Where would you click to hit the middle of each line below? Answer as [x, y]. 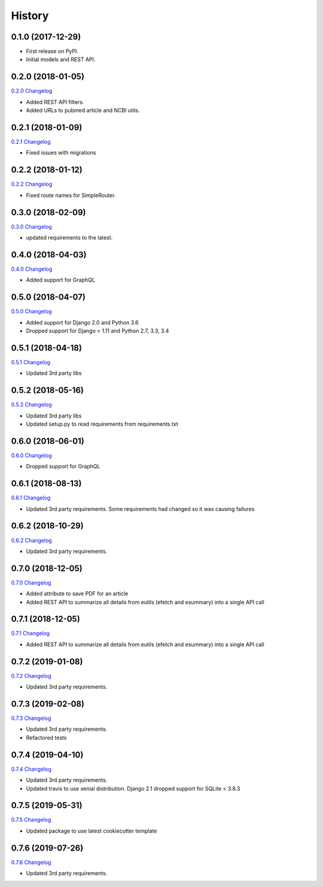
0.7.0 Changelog [31, 582]
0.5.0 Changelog [31, 311]
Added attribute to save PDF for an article [77, 594]
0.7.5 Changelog [31, 820]
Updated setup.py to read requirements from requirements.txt [102, 424]
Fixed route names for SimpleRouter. [71, 195]
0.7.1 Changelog [31, 633]
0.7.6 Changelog [31, 862]
